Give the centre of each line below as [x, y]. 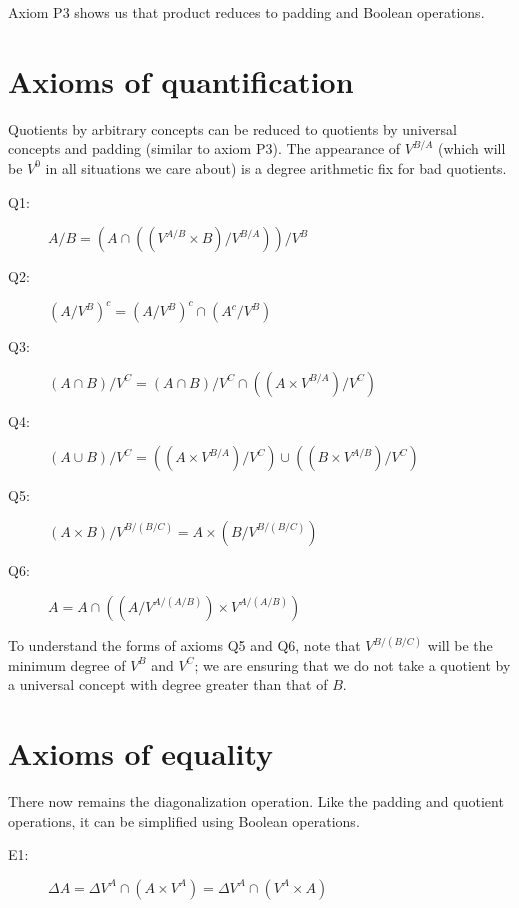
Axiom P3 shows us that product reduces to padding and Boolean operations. [246, 12]
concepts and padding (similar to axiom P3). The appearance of [204, 148]
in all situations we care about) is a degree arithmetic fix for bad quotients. [276, 167]
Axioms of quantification [181, 80]
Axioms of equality [141, 752]
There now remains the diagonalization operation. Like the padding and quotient [256, 800]
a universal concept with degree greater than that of [168, 684]
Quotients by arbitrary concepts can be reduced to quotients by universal [232, 128]
